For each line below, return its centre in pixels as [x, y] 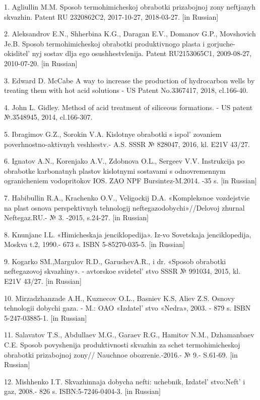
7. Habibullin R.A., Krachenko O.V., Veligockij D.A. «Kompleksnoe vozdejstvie [127, 197]
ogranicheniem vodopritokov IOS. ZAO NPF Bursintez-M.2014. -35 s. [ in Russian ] [131, 181]
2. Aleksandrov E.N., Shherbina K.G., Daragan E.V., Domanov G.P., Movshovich [130, 34]
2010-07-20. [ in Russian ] [41, 63]
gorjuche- [221, 43]
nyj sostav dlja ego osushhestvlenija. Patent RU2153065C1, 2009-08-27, [142, 53]
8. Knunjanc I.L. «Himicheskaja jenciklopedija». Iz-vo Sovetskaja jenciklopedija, [128, 234]
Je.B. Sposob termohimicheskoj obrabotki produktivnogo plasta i [105, 43]
